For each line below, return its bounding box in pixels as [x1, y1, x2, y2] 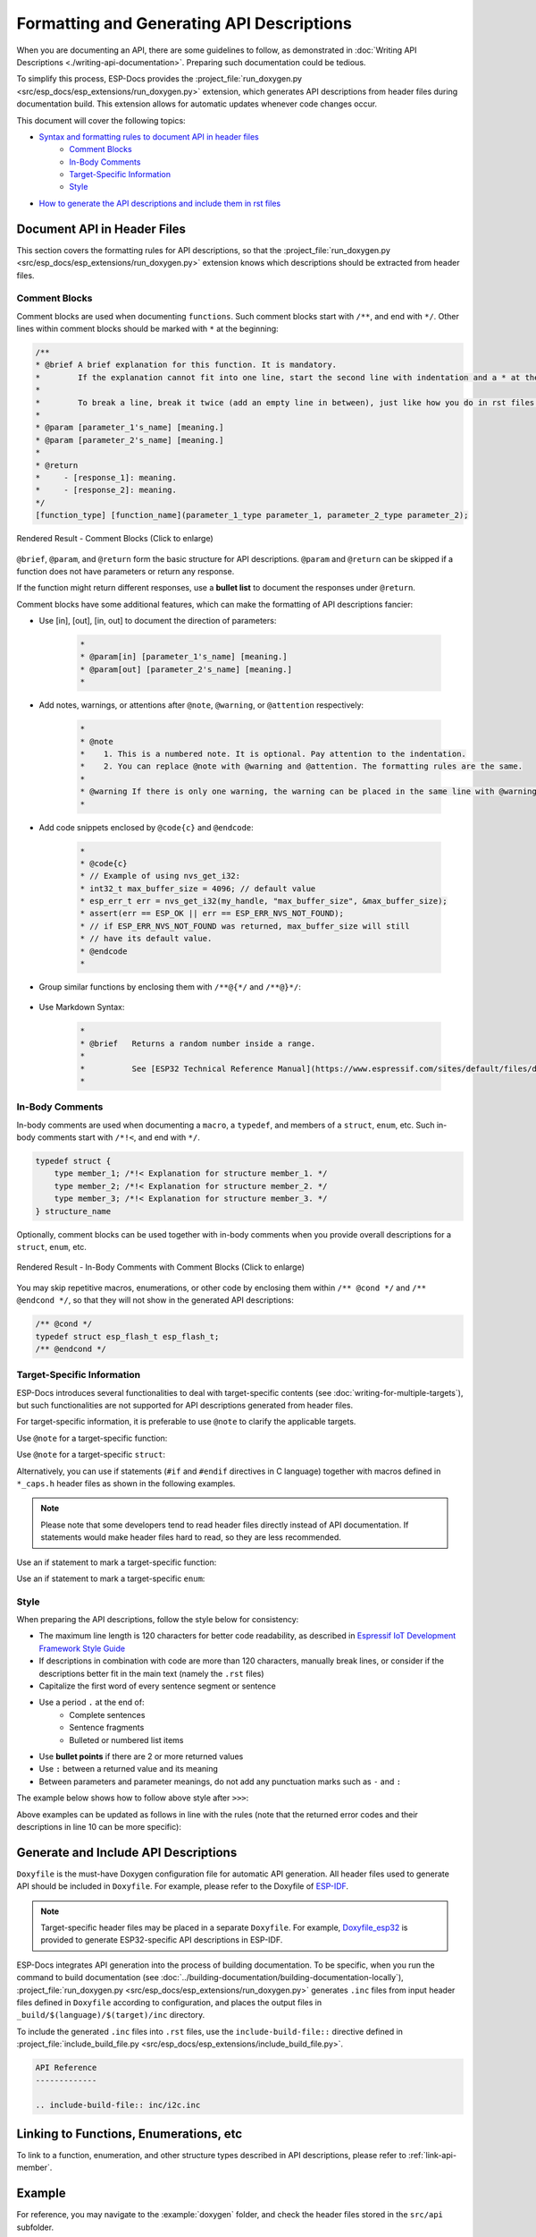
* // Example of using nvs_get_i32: [80, 871, 241, 881]
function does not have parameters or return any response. [16, 566, 235, 576]
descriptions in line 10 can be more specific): [16, 1821, 182, 1832]
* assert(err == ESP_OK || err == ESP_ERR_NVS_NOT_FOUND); [80, 908, 344, 919]
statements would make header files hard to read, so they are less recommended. [40, 1532, 341, 1543]
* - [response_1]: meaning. [35, 472, 178, 482]
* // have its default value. [80, 933, 213, 944]
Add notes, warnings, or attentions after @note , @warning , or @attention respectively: [38, 700, 364, 710]
